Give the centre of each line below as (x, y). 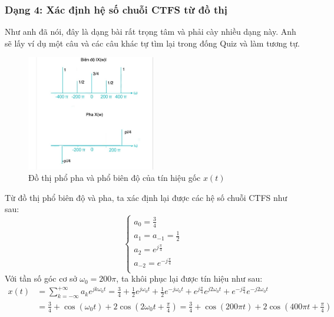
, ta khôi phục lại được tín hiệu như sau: (189, 278)
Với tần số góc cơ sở (41, 278)
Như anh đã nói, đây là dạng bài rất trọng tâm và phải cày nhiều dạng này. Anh (151, 32)
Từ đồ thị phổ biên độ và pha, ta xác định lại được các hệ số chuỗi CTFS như (146, 197)
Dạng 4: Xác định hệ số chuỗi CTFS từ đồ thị (116, 9)
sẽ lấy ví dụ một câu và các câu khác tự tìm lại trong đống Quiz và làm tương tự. (152, 43)
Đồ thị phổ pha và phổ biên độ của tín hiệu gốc (115, 178)
